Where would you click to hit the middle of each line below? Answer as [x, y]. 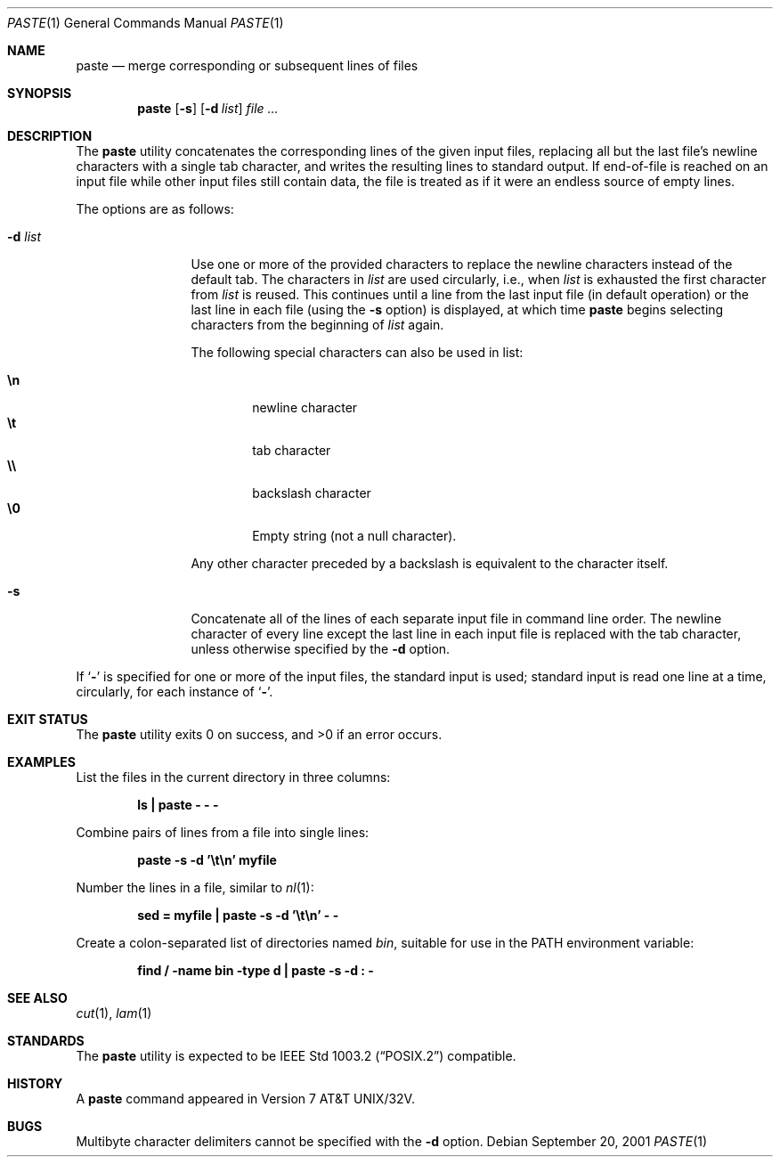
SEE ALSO [37, 998]
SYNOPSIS [40, 93]
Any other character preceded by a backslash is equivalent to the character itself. [430, 563]
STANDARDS [46, 1041]
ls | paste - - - [178, 805]
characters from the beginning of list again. [317, 325]
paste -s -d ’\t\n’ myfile [207, 860]
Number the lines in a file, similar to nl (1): [195, 887]
